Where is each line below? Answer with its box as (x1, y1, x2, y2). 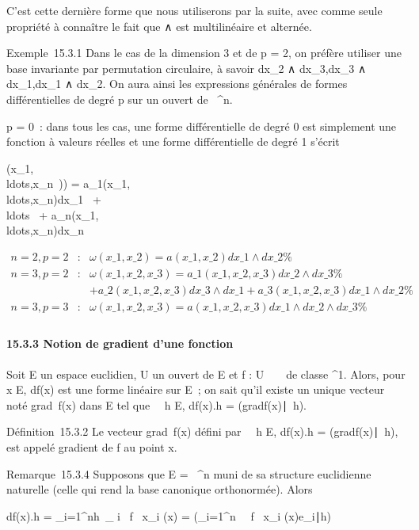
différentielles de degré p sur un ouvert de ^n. (6, 90, 233, 107)
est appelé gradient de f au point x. (6, 439, 177, 456)
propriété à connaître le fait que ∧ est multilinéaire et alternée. (6, 17, 312, 34)
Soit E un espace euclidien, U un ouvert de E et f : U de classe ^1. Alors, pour (6, 365, 406, 382)
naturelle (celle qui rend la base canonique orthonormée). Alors (6, 481, 313, 498)
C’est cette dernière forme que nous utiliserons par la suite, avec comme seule (6, 2, 383, 18)
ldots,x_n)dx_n (6, 222, 85, 238)
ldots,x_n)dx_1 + (6, 190, 101, 207)
